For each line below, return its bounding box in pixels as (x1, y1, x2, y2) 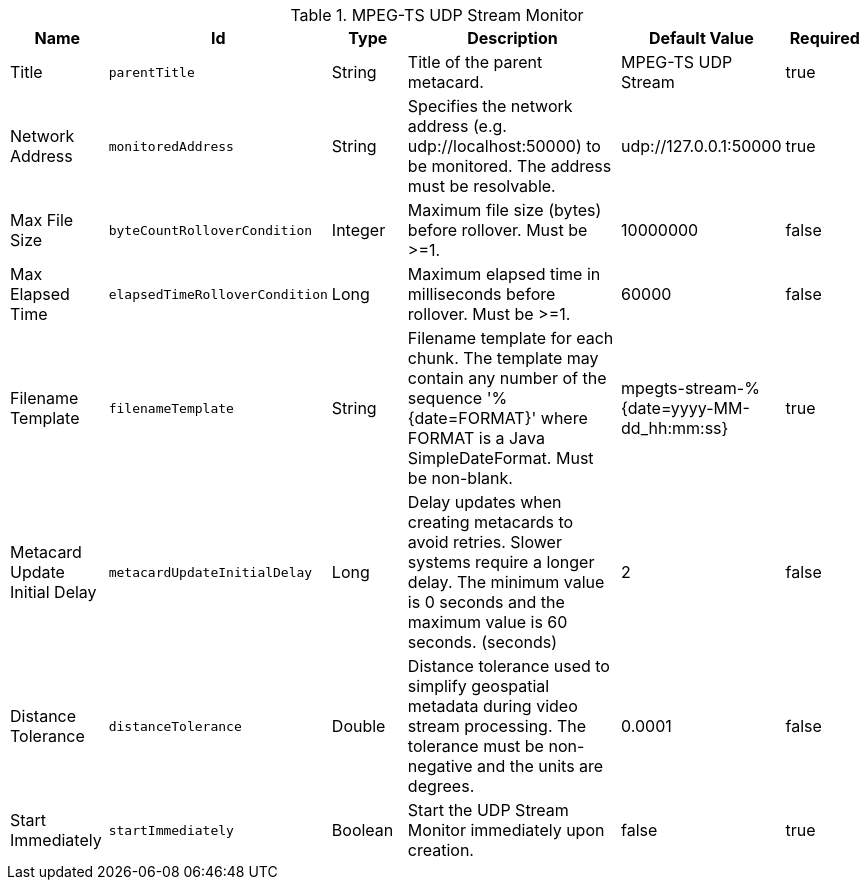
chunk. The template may (407, 348, 599, 368)
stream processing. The (407, 716, 587, 736)
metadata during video (407, 696, 578, 716)
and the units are (477, 756, 604, 776)
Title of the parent (407, 52, 543, 72)
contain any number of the (407, 368, 607, 388)
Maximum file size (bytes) (407, 200, 602, 220)
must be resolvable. (407, 176, 556, 196)
